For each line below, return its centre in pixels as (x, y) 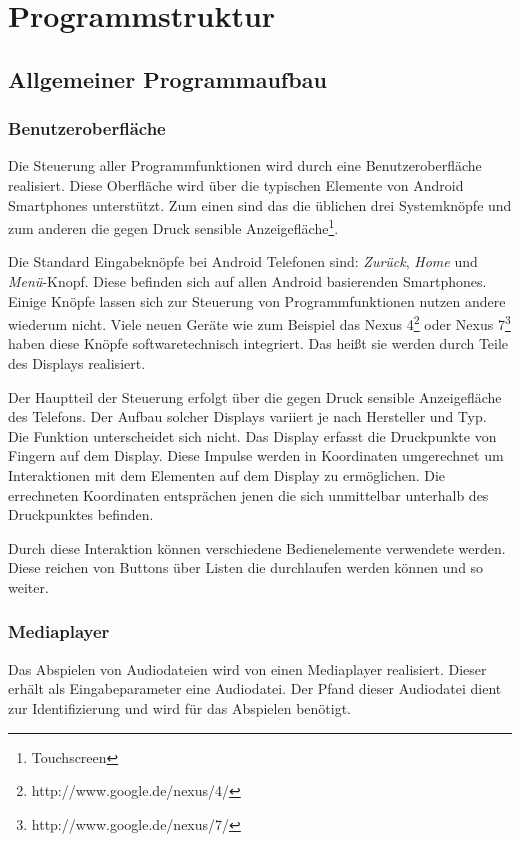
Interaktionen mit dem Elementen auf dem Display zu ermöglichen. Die (227, 475)
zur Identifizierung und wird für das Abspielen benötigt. (179, 707)
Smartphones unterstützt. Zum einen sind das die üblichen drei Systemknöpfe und (260, 204)
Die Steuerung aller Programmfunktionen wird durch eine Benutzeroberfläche (245, 165)
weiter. (28, 586)
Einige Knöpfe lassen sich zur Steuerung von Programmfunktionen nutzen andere (257, 300)
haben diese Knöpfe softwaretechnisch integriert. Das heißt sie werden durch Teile (258, 343)
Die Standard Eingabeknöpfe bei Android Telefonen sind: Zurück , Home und (243, 261)
